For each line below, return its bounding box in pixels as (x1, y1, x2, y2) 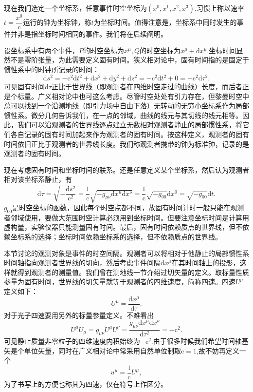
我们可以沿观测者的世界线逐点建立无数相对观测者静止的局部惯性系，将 (17, 119, 242, 130)
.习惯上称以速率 (194, 3, 244, 13)
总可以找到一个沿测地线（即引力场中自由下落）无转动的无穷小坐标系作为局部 (4, 100, 249, 111)
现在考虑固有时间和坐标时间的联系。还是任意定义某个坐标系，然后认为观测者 (4, 164, 249, 175)
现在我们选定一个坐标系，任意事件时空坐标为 (4, 3, 147, 13)
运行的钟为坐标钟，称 (23, 17, 91, 27)
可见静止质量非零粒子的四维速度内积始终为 (4, 336, 140, 346)
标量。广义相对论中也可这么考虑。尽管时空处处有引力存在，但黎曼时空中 (17, 91, 249, 101)
